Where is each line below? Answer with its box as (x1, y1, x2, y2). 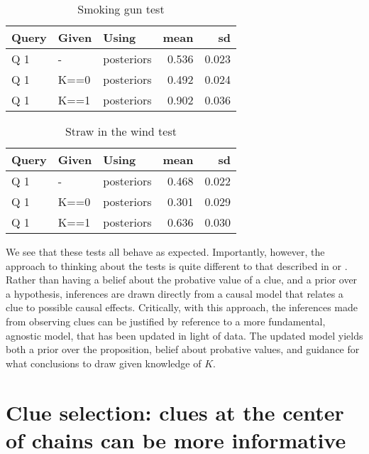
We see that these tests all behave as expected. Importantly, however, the (6, 244, 325, 259)
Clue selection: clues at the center (6, 397, 344, 426)
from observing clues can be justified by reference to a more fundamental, (6, 313, 326, 328)
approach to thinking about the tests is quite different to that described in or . (6, 258, 348, 273)
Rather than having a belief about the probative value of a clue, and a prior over (6, 272, 358, 287)
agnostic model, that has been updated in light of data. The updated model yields (6, 328, 363, 342)
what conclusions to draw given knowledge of (6, 355, 202, 370)
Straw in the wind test (65, 123, 177, 139)
